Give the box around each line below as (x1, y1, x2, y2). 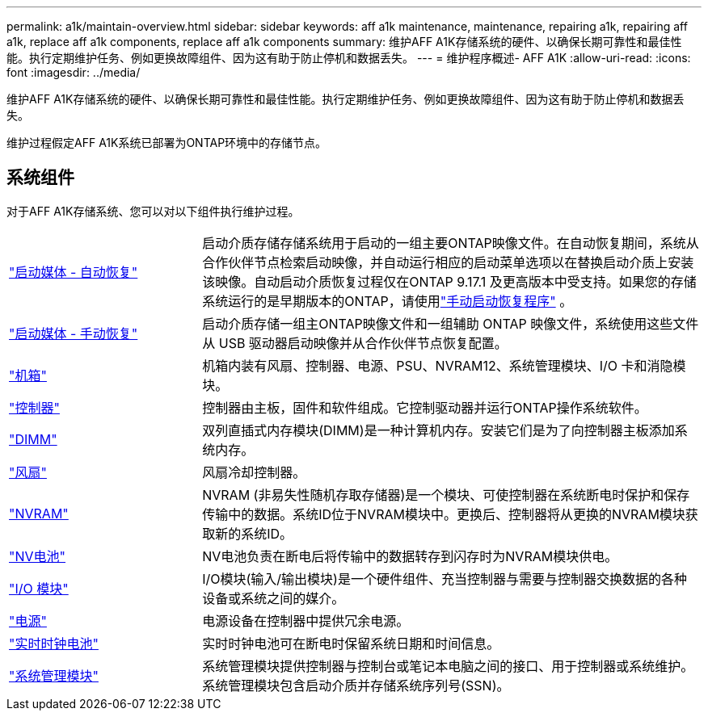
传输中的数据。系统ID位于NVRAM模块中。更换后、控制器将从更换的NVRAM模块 (202, 505, 685, 522)
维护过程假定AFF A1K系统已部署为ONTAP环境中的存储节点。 (6, 136, 327, 149)
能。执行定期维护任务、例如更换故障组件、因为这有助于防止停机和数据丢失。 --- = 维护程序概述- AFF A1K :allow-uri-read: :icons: (6, 51, 691, 65)
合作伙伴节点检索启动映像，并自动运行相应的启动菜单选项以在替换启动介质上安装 (202, 254, 694, 270)
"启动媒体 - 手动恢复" (9, 325, 138, 342)
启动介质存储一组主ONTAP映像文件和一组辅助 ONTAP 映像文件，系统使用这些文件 (202, 315, 699, 332)
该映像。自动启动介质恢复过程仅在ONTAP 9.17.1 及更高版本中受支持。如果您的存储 (202, 273, 697, 290)
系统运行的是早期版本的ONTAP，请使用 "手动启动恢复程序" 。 (202, 292, 573, 309)
